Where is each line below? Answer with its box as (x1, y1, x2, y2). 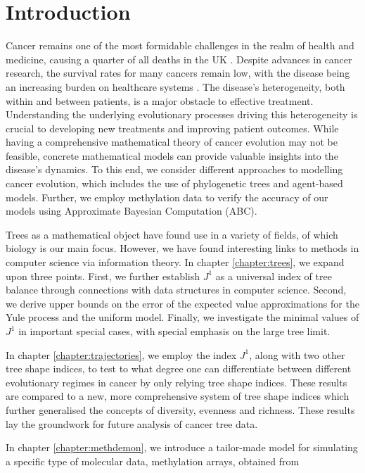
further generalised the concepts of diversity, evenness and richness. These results (6, 402, 355, 417)
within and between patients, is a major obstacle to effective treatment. (6, 93, 314, 108)
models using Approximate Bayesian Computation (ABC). (6, 203, 257, 218)
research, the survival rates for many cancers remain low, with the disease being (6, 65, 350, 80)
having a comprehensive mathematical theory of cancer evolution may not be (6, 134, 338, 149)
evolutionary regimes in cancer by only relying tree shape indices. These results (6, 374, 347, 389)
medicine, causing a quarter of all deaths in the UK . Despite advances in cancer (6, 51, 352, 66)
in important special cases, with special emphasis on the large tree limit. (18, 324, 331, 338)
